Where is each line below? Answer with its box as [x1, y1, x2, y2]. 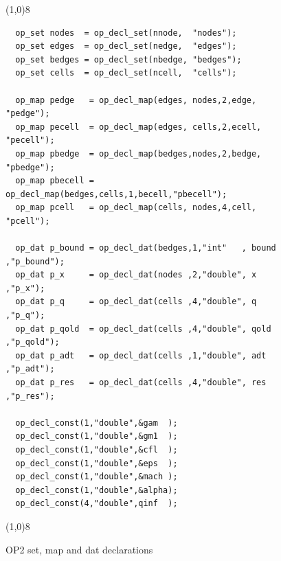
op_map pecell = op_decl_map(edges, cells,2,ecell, [15, 122, 262, 132]
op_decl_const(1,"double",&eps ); [15, 458, 178, 468]
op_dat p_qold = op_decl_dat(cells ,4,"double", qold [15, 323, 271, 334]
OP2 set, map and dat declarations [5, 542, 153, 556]
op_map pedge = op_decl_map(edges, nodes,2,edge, [15, 95, 257, 105]
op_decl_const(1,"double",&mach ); [15, 472, 178, 482]
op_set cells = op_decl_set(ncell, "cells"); [15, 68, 237, 78]
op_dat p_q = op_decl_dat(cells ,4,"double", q [15, 297, 257, 307]
